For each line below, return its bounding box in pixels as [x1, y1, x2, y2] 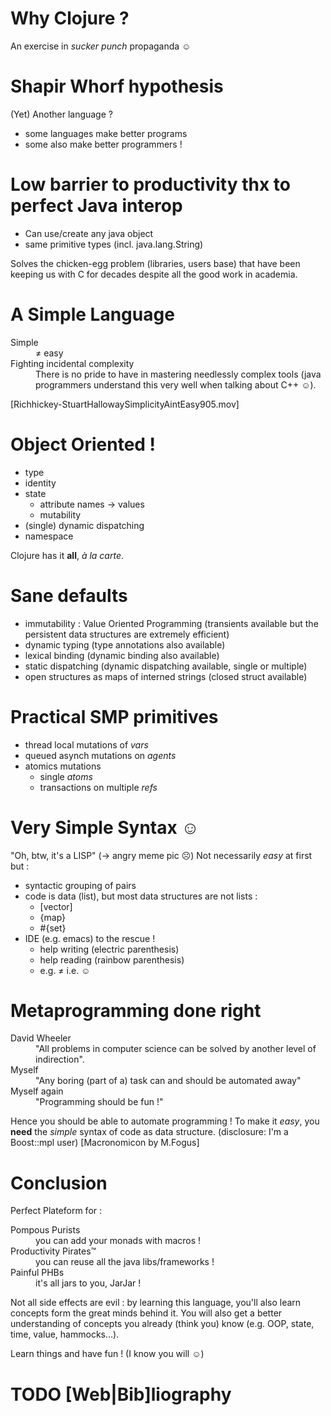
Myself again [10, 1085, 64, 1097]
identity [24, 477, 57, 489]
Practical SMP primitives [10, 705, 219, 728]
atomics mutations [24, 760, 102, 772]
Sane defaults [10, 584, 128, 607]
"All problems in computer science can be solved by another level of [35, 1043, 317, 1055]
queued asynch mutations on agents [24, 749, 177, 761]
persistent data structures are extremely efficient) [24, 628, 230, 640]
